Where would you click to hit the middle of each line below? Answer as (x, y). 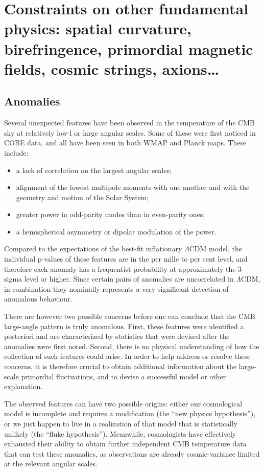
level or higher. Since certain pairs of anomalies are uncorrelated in (129, 279)
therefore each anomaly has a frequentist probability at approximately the (120, 269)
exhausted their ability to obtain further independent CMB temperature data (125, 444)
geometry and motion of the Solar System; (82, 197)
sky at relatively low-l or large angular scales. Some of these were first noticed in (130, 132)
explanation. (23, 386)
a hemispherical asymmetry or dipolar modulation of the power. (116, 231)
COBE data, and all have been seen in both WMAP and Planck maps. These (125, 143)
